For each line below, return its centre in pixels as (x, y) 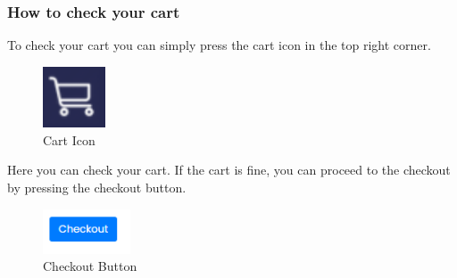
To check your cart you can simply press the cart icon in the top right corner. (219, 45)
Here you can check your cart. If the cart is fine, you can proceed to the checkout (229, 170)
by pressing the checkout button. (97, 187)
